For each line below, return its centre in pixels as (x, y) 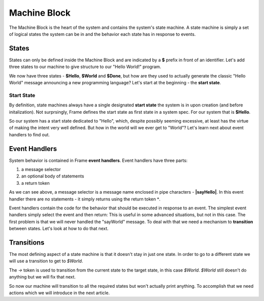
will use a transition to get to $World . (46, 261)
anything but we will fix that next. (42, 277)
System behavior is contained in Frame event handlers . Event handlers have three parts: (98, 160)
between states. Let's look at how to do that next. (59, 228)
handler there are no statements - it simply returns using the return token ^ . (85, 199)
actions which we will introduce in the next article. (59, 293)
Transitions (27, 242)
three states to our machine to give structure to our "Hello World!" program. (85, 67)
